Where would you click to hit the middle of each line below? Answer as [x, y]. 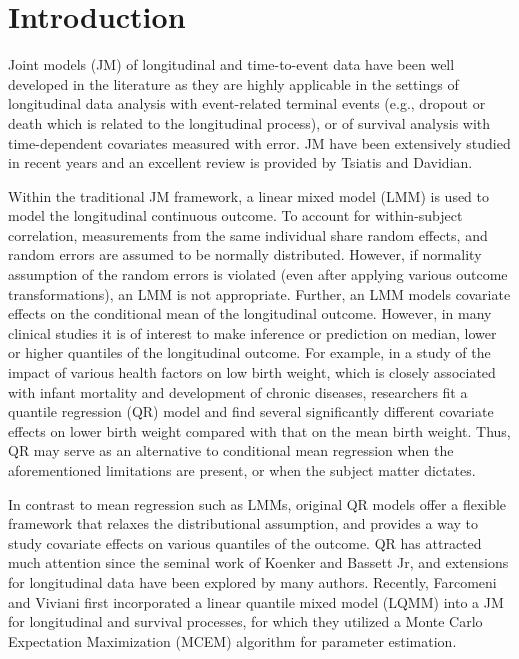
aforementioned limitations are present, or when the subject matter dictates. [242, 470]
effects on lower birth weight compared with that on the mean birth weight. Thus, [259, 430]
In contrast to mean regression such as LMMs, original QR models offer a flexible [257, 503]
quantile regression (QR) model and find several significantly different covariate [251, 411]
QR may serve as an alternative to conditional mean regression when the [231, 450]
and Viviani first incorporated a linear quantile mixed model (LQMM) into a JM [256, 601]
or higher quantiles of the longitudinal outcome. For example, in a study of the [249, 352]
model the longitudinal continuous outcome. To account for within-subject [235, 215]
